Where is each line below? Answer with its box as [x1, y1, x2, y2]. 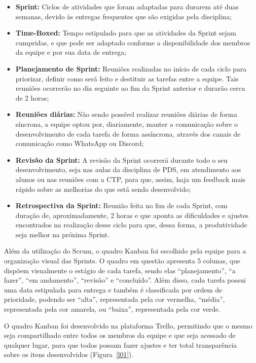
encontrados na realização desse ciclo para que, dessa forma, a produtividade [15, 219, 247, 230]
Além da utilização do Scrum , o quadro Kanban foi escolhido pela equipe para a [4, 246, 246, 256]
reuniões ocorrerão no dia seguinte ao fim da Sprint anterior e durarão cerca [15, 83, 246, 93]
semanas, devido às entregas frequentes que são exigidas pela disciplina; [15, 11, 232, 21]
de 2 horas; [15, 92, 49, 103]
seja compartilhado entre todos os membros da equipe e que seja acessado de [4, 330, 236, 340]
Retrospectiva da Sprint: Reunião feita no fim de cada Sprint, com [15, 200, 228, 211]
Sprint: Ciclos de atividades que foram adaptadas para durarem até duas [15, 1, 239, 11]
